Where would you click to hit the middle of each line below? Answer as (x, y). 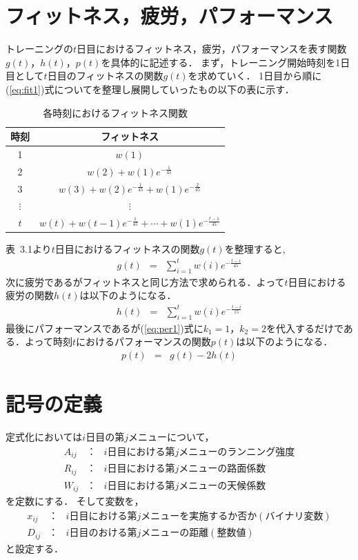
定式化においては (44, 437)
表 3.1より (29, 249)
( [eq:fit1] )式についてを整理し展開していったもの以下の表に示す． (150, 89)
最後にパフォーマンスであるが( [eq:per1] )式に (105, 328)
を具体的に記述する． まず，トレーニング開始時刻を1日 (226, 62)
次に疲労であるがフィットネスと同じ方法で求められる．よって (145, 281)
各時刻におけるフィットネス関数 (116, 112)
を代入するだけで (305, 328)
